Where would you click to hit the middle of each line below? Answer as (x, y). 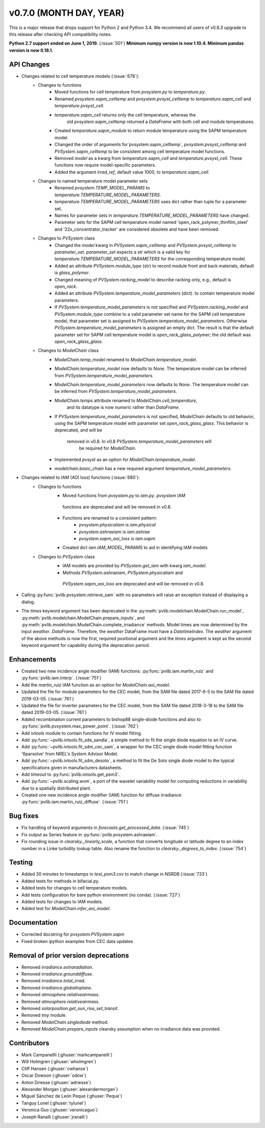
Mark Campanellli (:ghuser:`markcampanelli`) (67, 1055)
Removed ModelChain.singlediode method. (65, 1022)
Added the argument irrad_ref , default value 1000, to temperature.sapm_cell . (132, 172)
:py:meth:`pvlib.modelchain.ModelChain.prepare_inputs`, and (83, 618)
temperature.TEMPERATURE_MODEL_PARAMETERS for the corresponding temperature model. (150, 259)
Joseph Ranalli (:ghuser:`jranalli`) (54, 1117)
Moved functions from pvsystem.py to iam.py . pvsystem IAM (124, 496)
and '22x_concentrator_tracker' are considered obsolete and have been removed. (137, 229)
